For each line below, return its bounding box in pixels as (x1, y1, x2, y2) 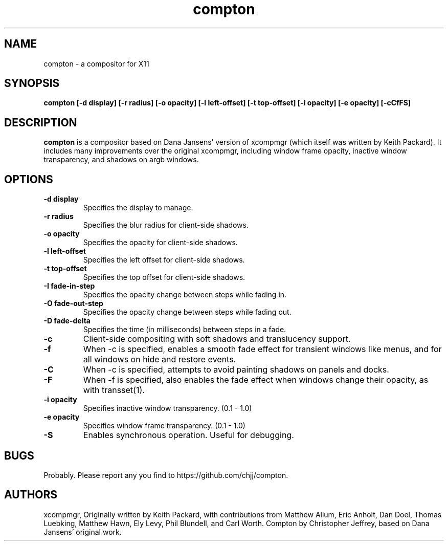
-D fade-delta (43, 316, 91, 325)
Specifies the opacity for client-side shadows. (83, 238, 238, 247)
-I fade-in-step (43, 281, 95, 291)
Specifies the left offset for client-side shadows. (83, 255, 245, 265)
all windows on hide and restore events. (83, 354, 236, 365)
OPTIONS (4, 172, 53, 186)
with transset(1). (83, 385, 145, 396)
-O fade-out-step (43, 299, 103, 308)
